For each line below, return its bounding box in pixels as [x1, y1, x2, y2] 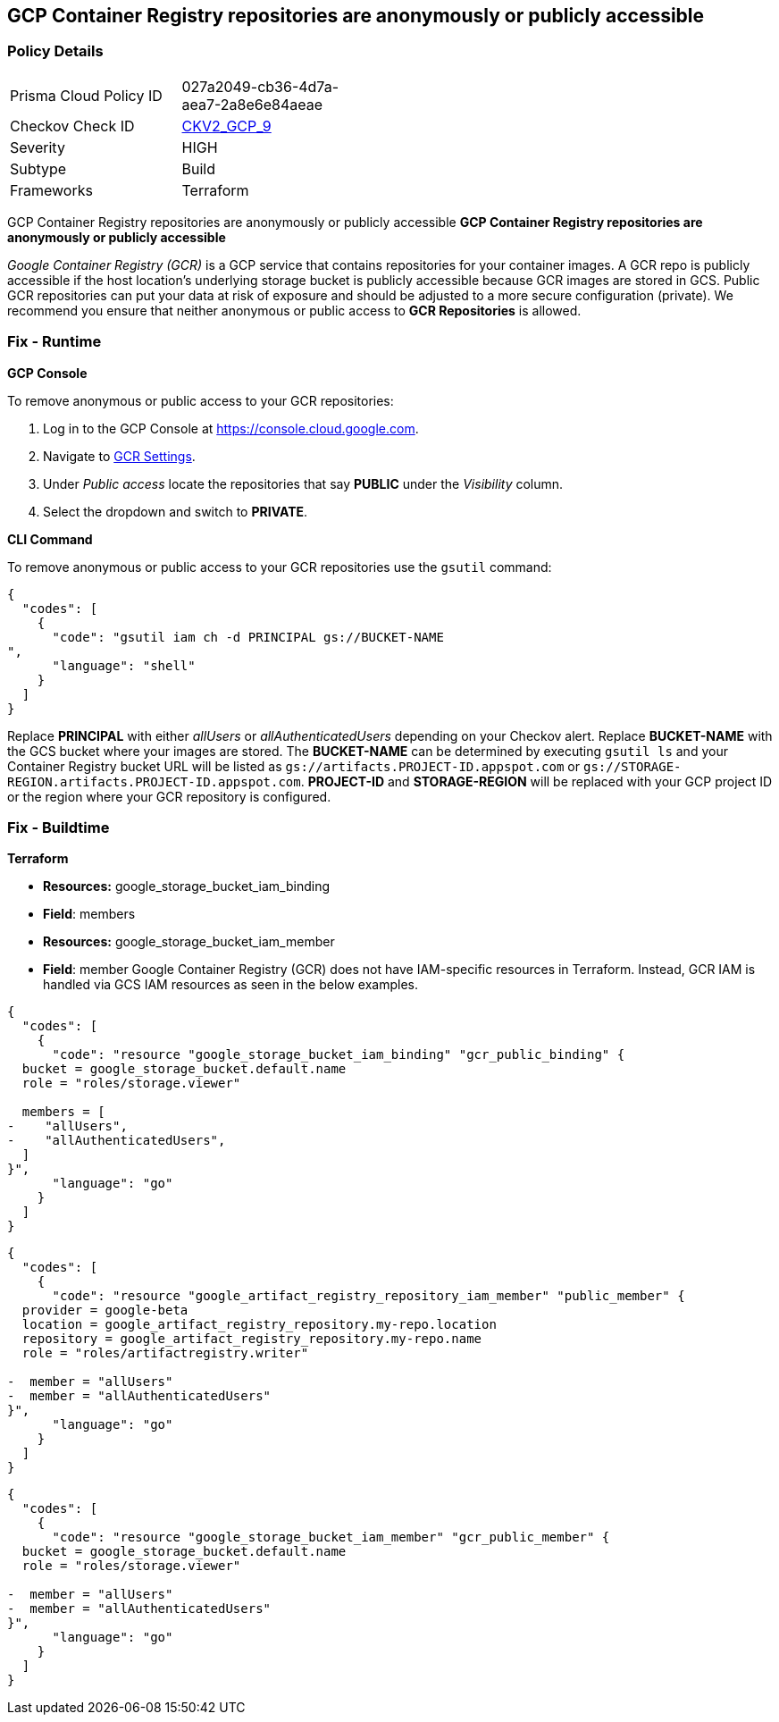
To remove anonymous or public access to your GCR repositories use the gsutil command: [7, 559, 552, 575]
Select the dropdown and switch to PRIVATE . [43, 503, 308, 519]
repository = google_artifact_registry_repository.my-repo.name [21, 1331, 482, 1347]
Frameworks [10, 181, 93, 199]
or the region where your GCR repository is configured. [7, 788, 331, 804]
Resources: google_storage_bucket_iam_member [43, 934, 335, 950]
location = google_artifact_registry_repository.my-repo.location [21, 1317, 497, 1332]
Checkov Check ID [10, 116, 135, 135]
